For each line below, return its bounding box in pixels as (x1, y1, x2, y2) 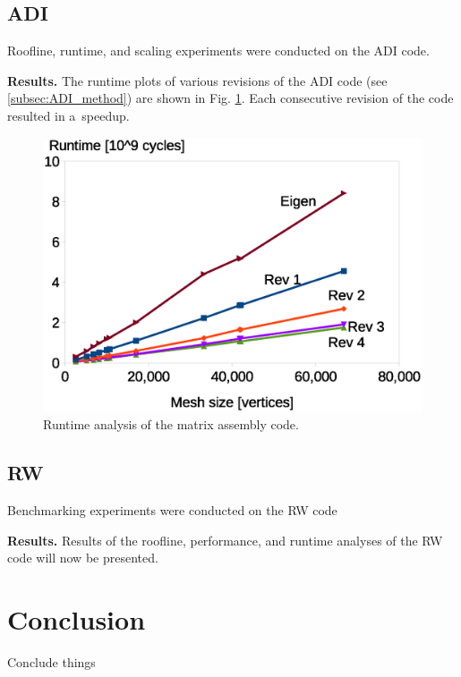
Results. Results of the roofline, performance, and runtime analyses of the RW (7, 530, 443, 549)
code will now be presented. (7, 548, 158, 567)
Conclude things (7, 653, 96, 672)
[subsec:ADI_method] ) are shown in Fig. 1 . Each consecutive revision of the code (7, 89, 454, 107)
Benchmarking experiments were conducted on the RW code (7, 501, 337, 520)
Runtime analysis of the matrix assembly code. (43, 415, 299, 434)
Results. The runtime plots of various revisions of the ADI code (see (7, 71, 388, 89)
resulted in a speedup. (7, 106, 130, 124)
